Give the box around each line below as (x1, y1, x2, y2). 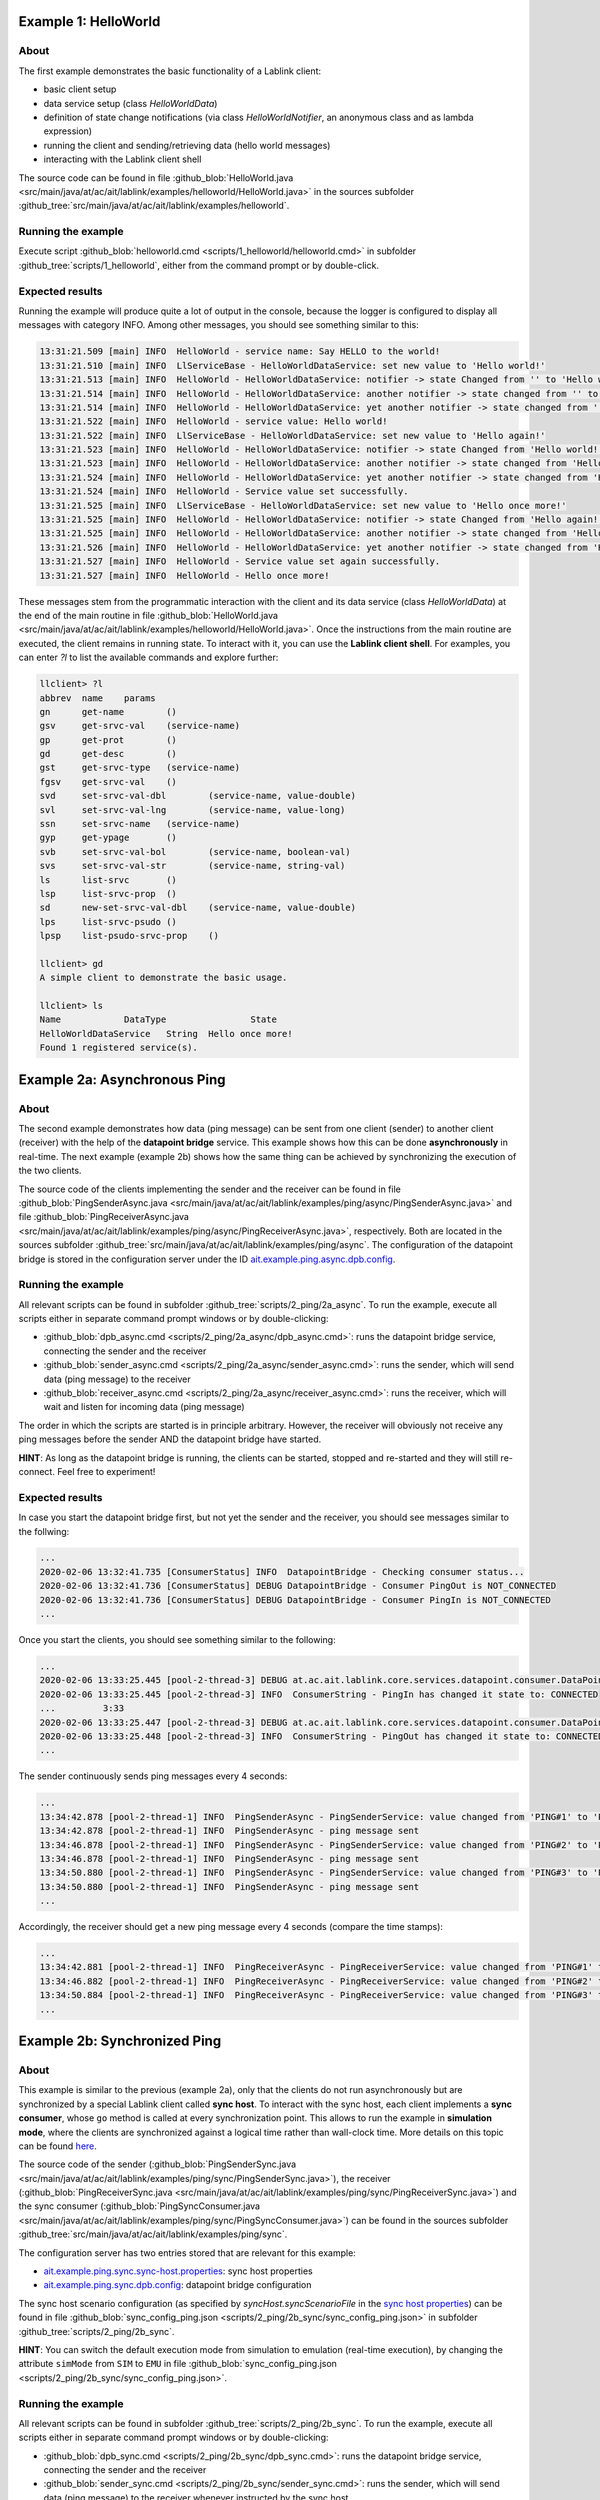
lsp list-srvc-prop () (39, 888, 177, 899)
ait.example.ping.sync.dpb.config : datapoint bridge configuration (43, 2279, 312, 2291)
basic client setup (43, 83, 117, 95)
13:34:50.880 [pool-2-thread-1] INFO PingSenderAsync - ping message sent (39, 1881, 420, 1892)
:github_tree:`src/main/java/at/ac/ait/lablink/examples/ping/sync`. (18, 2228, 288, 2240)
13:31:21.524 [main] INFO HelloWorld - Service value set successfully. (39, 486, 409, 497)
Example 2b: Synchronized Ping (18, 2033, 222, 2049)
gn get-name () (39, 706, 177, 717)
